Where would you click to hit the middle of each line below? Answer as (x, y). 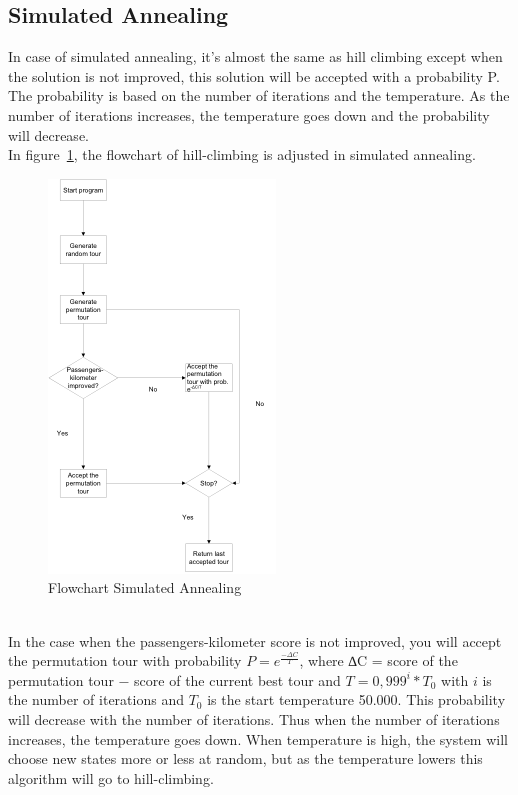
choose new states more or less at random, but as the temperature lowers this (245, 758)
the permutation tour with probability (125, 660)
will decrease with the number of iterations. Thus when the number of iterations (254, 718)
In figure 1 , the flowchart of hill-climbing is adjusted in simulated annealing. (242, 154)
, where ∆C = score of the (378, 660)
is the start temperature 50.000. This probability (356, 699)
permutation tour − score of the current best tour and (174, 679)
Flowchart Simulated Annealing (145, 587)
